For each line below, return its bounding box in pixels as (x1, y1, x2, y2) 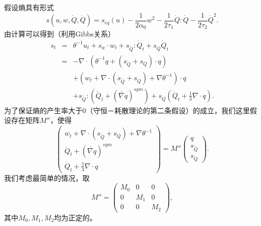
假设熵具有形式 (4, 2, 54, 12)
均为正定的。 (54, 212, 97, 222)
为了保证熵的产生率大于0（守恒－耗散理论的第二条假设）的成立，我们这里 (4, 105, 250, 115)
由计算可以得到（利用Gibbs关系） (4, 28, 115, 39)
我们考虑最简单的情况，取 (4, 172, 90, 183)
